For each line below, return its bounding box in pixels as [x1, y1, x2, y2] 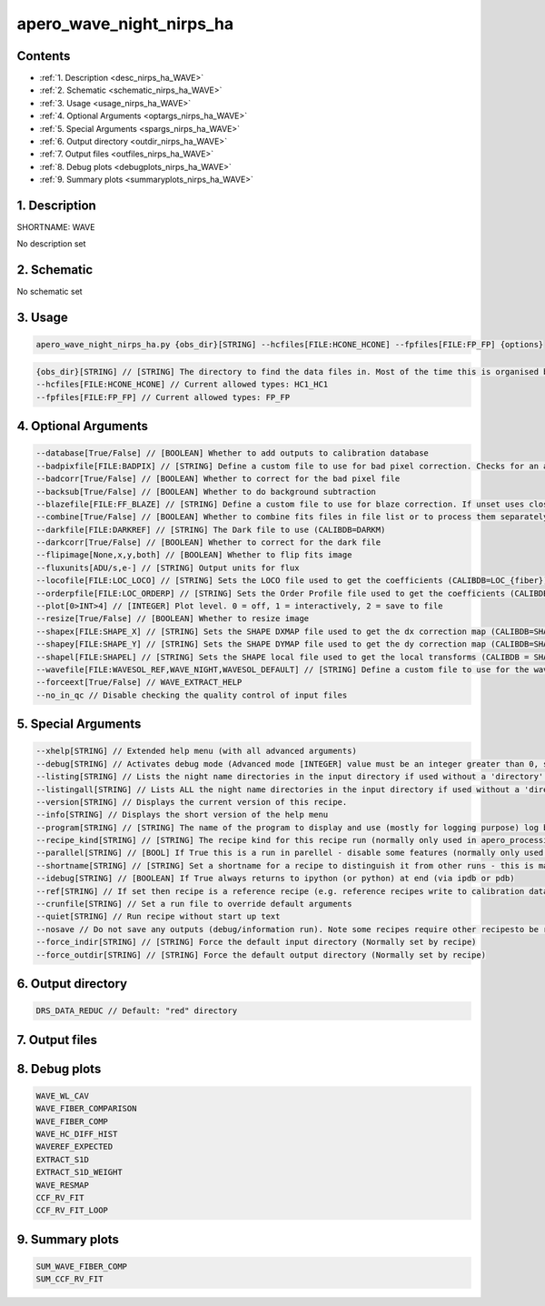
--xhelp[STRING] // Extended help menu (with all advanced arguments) [35, 746, 358, 757]
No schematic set [16, 286, 83, 297]
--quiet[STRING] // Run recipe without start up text [35, 911, 281, 922]
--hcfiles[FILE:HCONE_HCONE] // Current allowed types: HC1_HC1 [35, 379, 329, 390]
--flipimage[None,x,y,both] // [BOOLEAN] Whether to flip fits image [35, 550, 352, 560]
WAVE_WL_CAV [35, 1090, 90, 1100]
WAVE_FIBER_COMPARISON [35, 1103, 137, 1114]
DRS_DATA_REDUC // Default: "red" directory [35, 1006, 238, 1016]
